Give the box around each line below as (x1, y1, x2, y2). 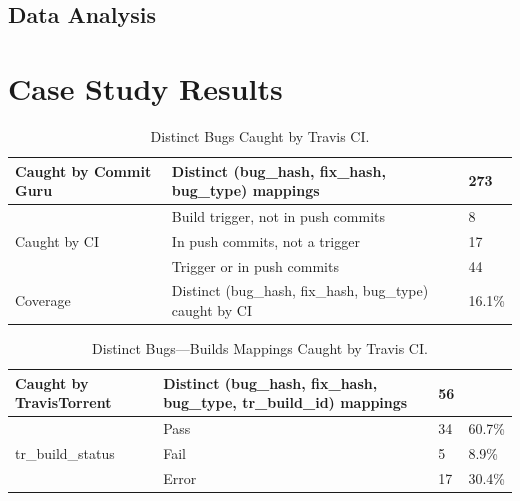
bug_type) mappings (171, 180, 320, 201)
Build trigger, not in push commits (171, 205, 385, 226)
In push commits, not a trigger (171, 230, 360, 251)
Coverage (15, 290, 71, 311)
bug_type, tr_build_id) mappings (163, 392, 408, 413)
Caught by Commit (15, 160, 152, 181)
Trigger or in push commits (171, 255, 339, 276)
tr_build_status (15, 443, 115, 464)
